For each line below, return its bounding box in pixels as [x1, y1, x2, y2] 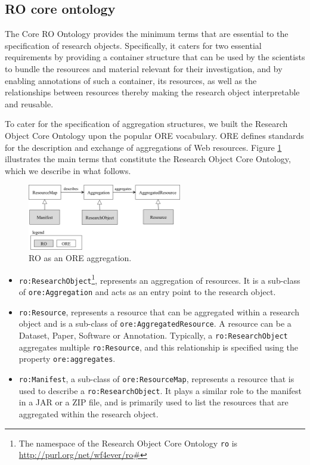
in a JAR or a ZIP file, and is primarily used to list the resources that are [18, 396, 289, 408]
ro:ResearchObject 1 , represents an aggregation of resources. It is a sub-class [18, 272, 300, 286]
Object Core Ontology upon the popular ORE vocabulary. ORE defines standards [5, 129, 304, 141]
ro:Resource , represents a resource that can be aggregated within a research [18, 305, 299, 318]
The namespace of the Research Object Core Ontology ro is [18, 436, 238, 449]
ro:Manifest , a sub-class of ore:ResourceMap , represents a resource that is [18, 373, 294, 385]
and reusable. [5, 97, 54, 110]
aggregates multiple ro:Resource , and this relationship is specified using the [18, 340, 298, 353]
